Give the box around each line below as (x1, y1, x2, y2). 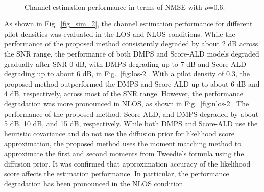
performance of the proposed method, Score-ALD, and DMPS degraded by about (4, 108, 259, 119)
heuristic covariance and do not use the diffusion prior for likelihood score (4, 128, 234, 139)
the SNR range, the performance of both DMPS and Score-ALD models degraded (4, 48, 259, 59)
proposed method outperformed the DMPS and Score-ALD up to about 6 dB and (4, 78, 260, 89)
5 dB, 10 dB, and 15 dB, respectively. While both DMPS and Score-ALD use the (4, 118, 258, 129)
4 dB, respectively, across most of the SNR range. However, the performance (4, 88, 243, 99)
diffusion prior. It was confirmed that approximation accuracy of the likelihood (4, 158, 251, 169)
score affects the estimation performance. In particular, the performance (4, 168, 229, 179)
